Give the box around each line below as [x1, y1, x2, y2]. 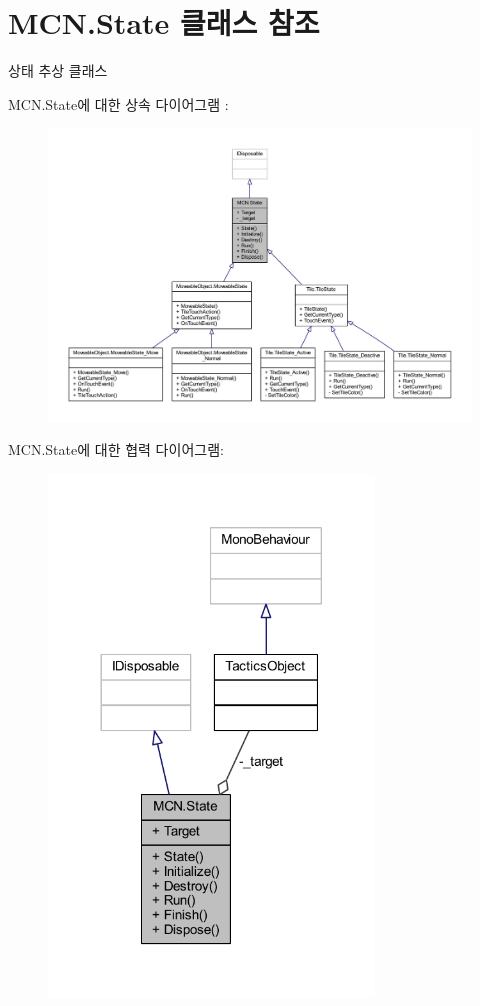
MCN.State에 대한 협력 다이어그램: [8, 439, 224, 460]
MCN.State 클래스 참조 [8, 2, 320, 43]
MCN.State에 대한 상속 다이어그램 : [8, 93, 229, 114]
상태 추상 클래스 [8, 60, 108, 81]
